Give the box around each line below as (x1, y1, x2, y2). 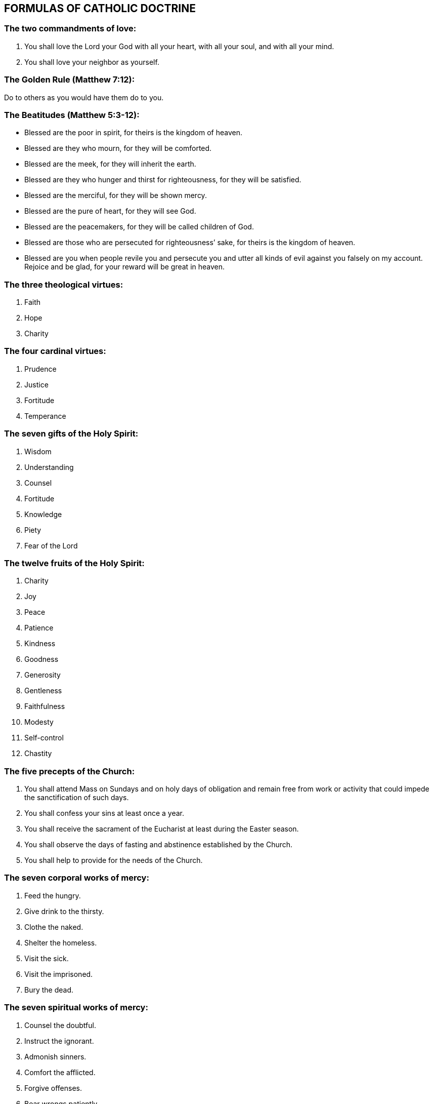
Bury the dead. (24, 985, 74, 994)
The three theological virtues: (4, 279, 123, 290)
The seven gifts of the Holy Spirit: (4, 428, 139, 439)
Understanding (24, 462, 74, 471)
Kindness (24, 639, 56, 648)
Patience (24, 623, 54, 633)
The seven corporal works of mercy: (4, 873, 149, 883)
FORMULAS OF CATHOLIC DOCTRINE (4, 2, 196, 15)
